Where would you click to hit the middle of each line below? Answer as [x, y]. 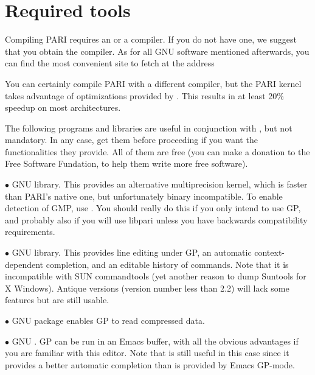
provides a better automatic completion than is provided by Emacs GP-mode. [150, 364]
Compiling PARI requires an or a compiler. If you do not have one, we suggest [151, 39]
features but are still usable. [57, 300]
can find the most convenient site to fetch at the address [110, 63]
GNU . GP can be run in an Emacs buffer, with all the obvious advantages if [155, 341]
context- [270, 252]
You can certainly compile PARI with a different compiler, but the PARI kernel [153, 83]
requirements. [30, 232]
